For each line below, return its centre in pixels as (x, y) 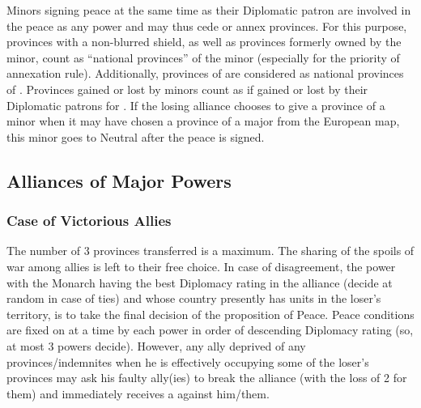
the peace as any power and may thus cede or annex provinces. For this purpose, (207, 25)
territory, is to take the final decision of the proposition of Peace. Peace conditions (210, 314)
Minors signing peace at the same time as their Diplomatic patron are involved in (209, 10)
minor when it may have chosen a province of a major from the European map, (203, 121)
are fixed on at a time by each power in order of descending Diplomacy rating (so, (210, 330)
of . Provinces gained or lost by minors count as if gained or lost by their (187, 89)
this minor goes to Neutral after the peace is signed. (136, 136)
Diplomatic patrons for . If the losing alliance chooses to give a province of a (196, 105)
